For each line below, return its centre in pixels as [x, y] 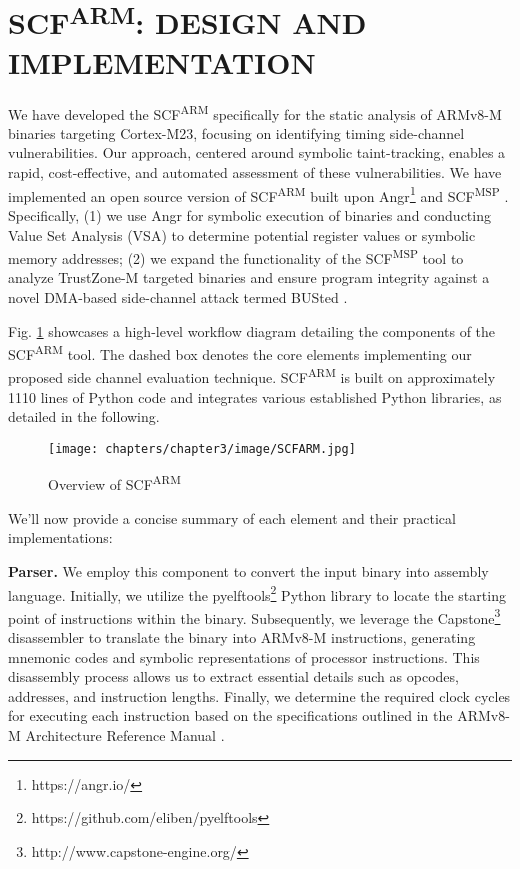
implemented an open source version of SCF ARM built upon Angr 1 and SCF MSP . [258, 194]
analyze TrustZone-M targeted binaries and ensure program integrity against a [249, 277]
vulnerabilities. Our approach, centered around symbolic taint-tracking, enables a [257, 152]
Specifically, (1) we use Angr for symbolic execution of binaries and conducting [249, 214]
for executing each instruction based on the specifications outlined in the [230, 715]
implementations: [60, 537]
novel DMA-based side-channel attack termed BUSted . [178, 296]
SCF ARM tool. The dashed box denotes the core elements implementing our [240, 352]
